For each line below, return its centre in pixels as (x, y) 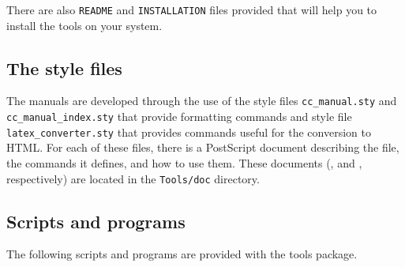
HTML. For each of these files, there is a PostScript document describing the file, (203, 147)
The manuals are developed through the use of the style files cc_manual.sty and (202, 101)
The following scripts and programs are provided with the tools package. (182, 254)
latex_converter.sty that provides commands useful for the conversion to (189, 132)
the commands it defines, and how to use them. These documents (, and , (184, 163)
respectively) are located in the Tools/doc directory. (133, 178)
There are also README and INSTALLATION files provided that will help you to (192, 9)
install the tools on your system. (84, 25)
